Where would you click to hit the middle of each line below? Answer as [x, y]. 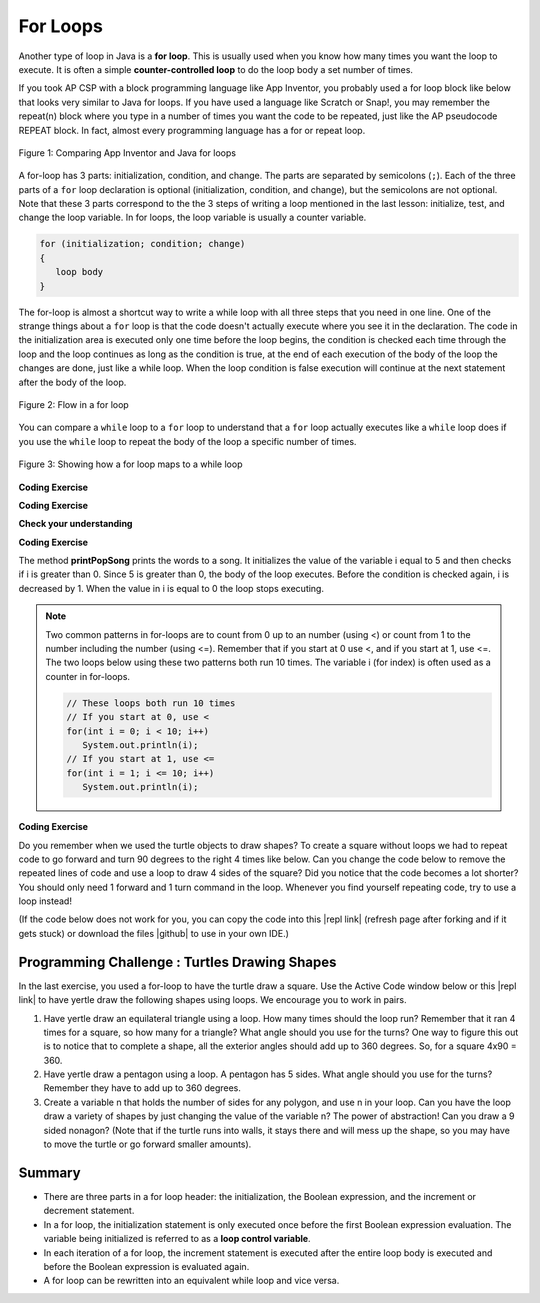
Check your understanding [75, 524]
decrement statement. [89, 1211]
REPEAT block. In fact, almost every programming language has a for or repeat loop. [192, 130]
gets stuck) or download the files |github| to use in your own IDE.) [154, 933]
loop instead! [45, 901]
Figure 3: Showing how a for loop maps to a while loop [130, 464]
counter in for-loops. [87, 676]
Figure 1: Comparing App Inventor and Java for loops [127, 152]
